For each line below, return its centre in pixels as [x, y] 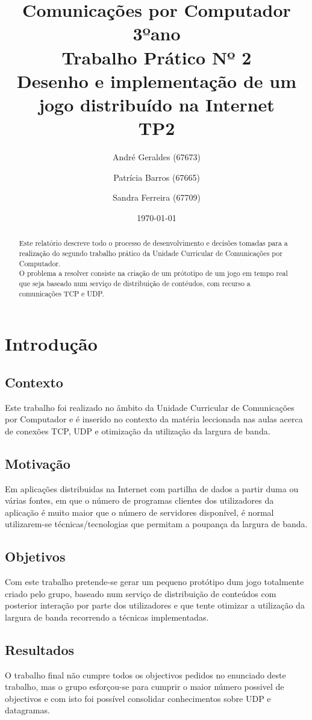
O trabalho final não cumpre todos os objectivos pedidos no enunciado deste [145, 675]
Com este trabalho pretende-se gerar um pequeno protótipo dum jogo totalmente [154, 582]
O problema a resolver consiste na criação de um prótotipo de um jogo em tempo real [153, 273]
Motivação [38, 463]
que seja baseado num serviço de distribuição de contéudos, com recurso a [135, 283]
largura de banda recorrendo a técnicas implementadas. [107, 617]
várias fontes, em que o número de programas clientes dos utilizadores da [139, 500]
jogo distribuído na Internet [157, 104]
